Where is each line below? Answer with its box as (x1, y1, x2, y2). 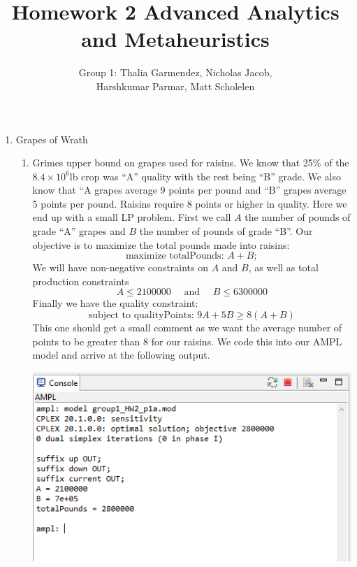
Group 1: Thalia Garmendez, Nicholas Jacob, (78, 65, 272, 80)
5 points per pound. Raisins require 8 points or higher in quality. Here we (32, 196, 347, 210)
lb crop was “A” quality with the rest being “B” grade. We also (69, 168, 341, 183)
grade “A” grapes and (32, 224, 126, 238)
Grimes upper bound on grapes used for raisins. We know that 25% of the (32, 155, 349, 170)
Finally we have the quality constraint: (32, 296, 198, 310)
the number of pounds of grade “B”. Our (139, 224, 313, 238)
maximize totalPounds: (125, 251, 224, 261)
